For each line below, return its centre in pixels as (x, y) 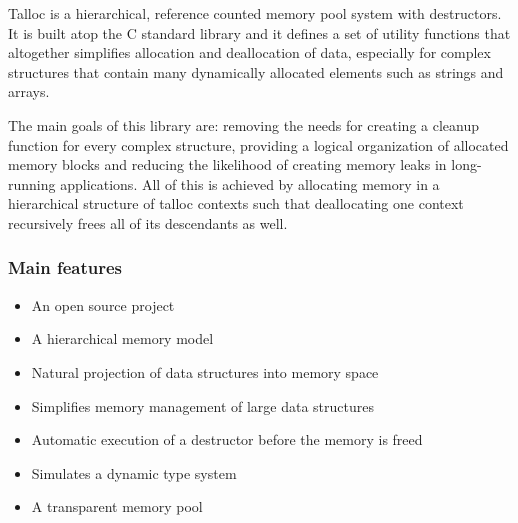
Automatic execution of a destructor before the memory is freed (227, 439)
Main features (65, 267)
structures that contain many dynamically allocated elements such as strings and (256, 71)
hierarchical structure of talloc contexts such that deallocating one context (236, 203)
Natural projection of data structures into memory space (205, 371)
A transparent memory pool (117, 506)
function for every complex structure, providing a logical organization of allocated (258, 144)
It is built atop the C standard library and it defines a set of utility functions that (259, 32)
